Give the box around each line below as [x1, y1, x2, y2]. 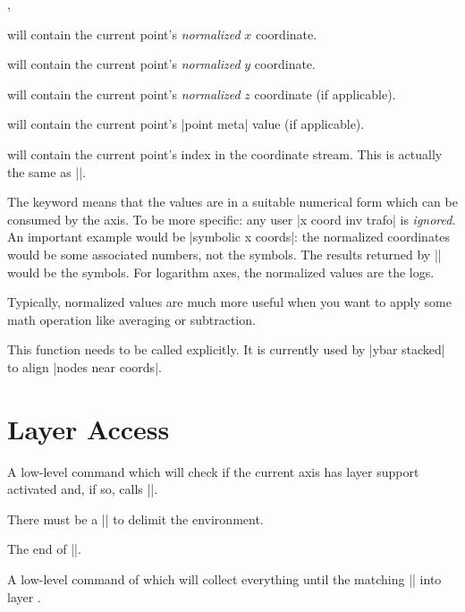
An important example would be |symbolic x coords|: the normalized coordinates [7, 227, 451, 246]
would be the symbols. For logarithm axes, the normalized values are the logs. [7, 262, 435, 281]
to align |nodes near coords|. [7, 357, 162, 376]
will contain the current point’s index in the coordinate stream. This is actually [7, 144, 443, 163]
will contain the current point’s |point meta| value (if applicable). [7, 115, 365, 133]
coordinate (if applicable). [254, 84, 396, 103]
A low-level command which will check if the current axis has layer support [7, 462, 419, 480]
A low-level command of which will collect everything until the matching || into [7, 570, 442, 588]
